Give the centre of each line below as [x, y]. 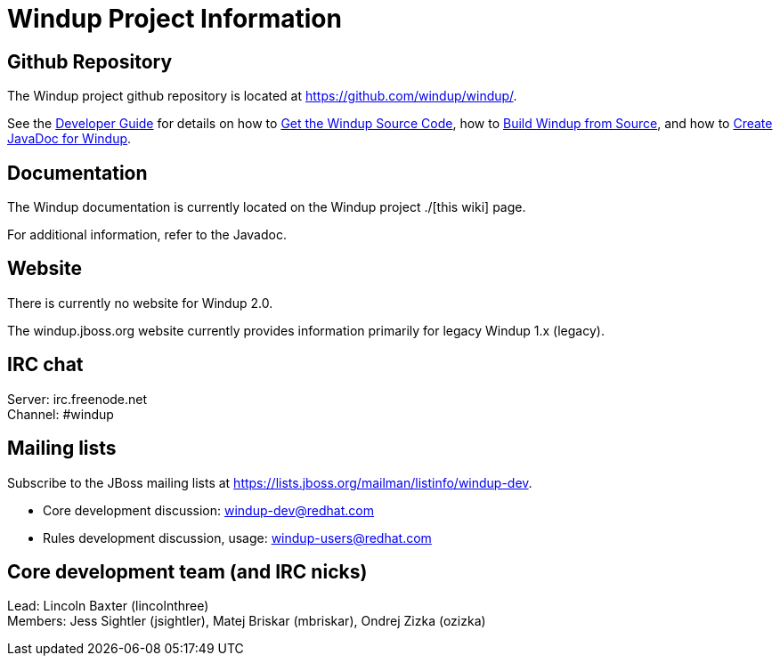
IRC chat [45, 365]
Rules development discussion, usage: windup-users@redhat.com [237, 538]
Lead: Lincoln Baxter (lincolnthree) [108, 606]
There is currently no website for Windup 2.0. [140, 303]
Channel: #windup [61, 414]
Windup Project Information [175, 19]
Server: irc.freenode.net [77, 399]
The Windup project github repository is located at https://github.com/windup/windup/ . [262, 96]
